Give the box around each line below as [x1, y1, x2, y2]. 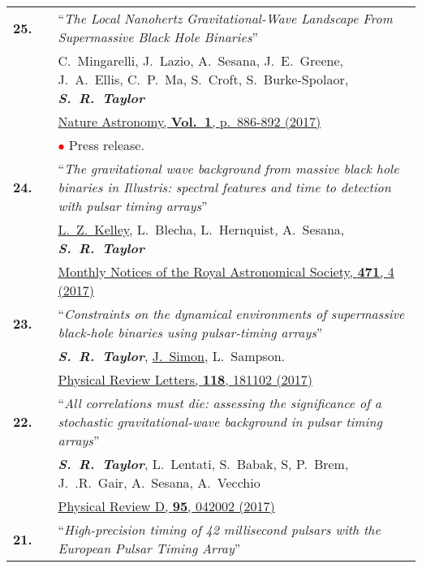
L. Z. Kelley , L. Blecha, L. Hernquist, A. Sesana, [58, 220, 345, 239]
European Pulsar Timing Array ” [58, 539, 241, 557]
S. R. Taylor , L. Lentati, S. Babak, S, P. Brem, [58, 454, 349, 473]
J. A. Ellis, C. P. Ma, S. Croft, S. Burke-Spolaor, [58, 70, 349, 88]
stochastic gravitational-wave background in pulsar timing [58, 412, 382, 431]
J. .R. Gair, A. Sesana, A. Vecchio [58, 473, 261, 492]
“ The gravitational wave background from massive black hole [58, 159, 399, 178]
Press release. [68, 136, 144, 154]
